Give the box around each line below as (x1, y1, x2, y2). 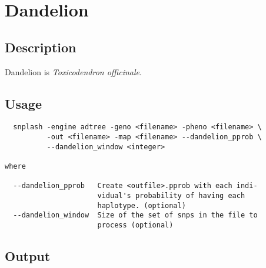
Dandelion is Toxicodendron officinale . (5, 65, 142, 78)
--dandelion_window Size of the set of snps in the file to (13, 211, 258, 220)
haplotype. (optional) (97, 201, 186, 210)
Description (5, 38, 77, 56)
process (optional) (97, 220, 174, 229)
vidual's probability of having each (97, 191, 245, 200)
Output (5, 246, 51, 264)
